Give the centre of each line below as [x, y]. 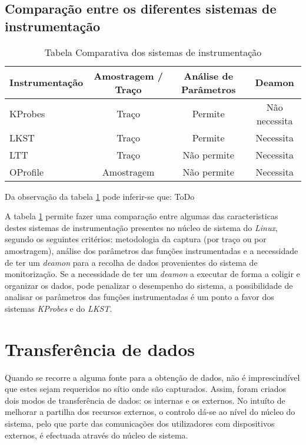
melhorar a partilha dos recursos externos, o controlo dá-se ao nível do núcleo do [150, 412]
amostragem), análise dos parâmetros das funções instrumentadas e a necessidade [152, 250]
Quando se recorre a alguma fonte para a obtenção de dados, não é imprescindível [152, 377]
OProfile [27, 172]
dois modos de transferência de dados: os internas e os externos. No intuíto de [145, 400]
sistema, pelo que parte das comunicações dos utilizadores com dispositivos [140, 423]
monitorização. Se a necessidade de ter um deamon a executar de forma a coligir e [152, 274]
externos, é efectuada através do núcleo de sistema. [97, 435]
